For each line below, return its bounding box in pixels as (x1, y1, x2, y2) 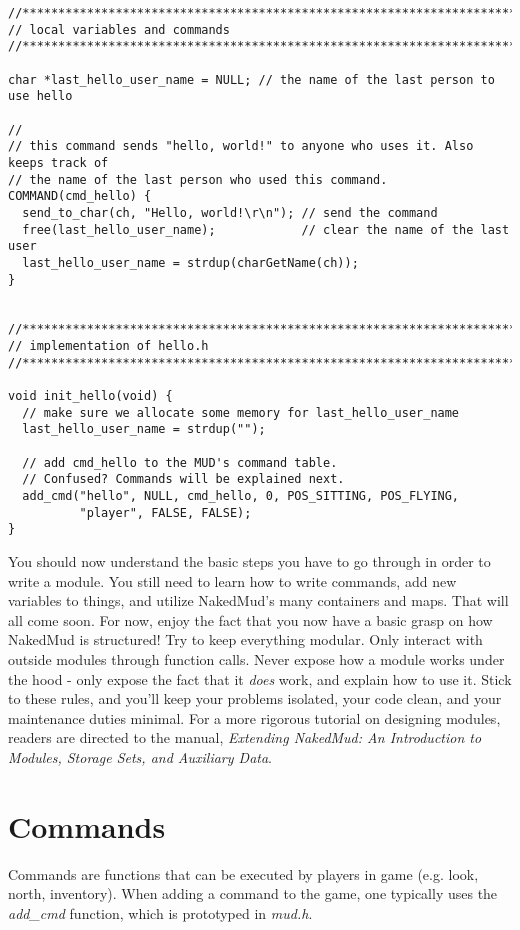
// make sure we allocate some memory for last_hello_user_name (22, 405, 460, 420)
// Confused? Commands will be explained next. (22, 472, 345, 487)
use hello (8, 89, 73, 104)
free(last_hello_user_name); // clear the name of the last (22, 222, 510, 237)
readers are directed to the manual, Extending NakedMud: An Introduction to (8, 727, 482, 748)
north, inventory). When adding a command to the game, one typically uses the (8, 883, 498, 904)
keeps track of (8, 155, 109, 170)
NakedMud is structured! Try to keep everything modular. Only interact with (8, 629, 483, 650)
